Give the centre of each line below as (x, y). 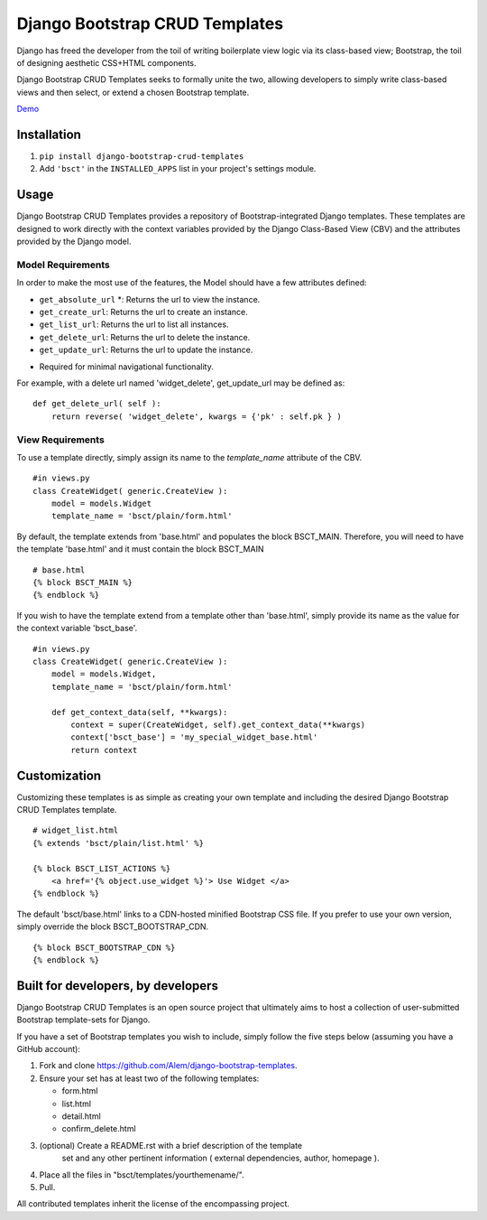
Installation (49, 134)
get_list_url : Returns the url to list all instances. (134, 324)
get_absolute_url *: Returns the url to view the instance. (150, 299)
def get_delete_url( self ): (97, 404)
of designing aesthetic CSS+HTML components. (107, 62)
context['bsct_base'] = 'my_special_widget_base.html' (194, 737)
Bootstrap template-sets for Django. (83, 1020)
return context (104, 750)
